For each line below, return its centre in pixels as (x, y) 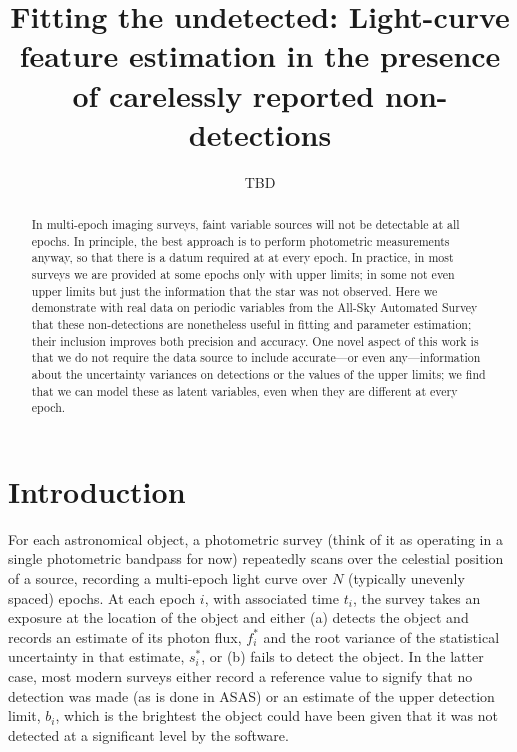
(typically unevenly (406, 578)
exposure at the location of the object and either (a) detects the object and (238, 617)
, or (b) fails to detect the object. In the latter (342, 656)
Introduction (97, 490)
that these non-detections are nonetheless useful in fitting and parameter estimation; (251, 324)
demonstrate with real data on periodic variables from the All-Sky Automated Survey (254, 307)
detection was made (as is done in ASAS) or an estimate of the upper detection (251, 695)
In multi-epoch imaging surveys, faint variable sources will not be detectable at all (245, 224)
